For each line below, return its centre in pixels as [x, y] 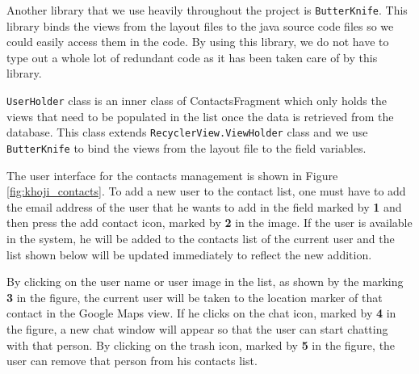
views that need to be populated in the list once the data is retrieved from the [200, 116]
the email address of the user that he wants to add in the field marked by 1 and [204, 206]
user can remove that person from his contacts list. [132, 361]
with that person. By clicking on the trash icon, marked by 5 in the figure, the [201, 345]
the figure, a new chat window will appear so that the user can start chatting [197, 328]
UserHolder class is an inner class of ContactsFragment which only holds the [197, 101]
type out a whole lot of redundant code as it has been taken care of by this [192, 57]
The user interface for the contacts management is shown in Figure [172, 175]
